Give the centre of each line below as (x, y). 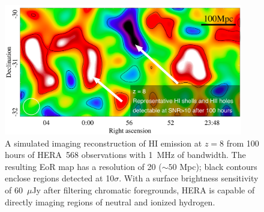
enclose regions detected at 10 (60, 178)
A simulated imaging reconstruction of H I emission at (103, 143)
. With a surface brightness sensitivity (189, 178)
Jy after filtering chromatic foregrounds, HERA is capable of (143, 189)
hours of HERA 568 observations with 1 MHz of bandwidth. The (125, 155)
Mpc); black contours (218, 166)
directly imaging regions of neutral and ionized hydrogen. (110, 201)
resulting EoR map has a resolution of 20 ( (83, 166)
